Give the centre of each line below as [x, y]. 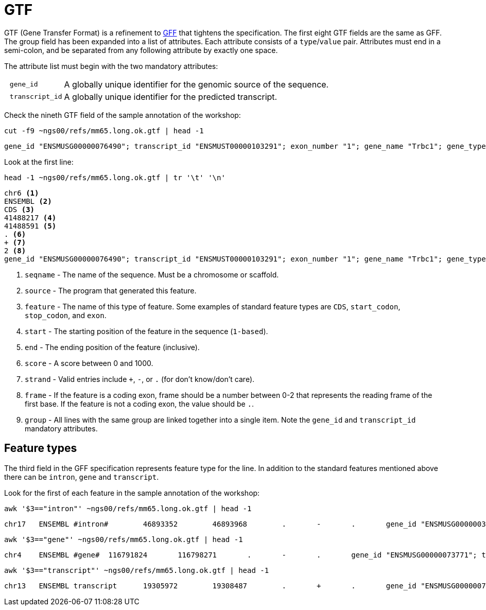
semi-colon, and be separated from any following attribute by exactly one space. [141, 50]
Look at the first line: [39, 162]
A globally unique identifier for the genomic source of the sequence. [196, 84]
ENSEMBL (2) [28, 201]
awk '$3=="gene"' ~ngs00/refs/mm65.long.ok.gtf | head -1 [124, 539]
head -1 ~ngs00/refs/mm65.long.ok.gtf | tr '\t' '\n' [115, 177]
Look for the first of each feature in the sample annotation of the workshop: [132, 493]
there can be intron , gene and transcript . [82, 477]
